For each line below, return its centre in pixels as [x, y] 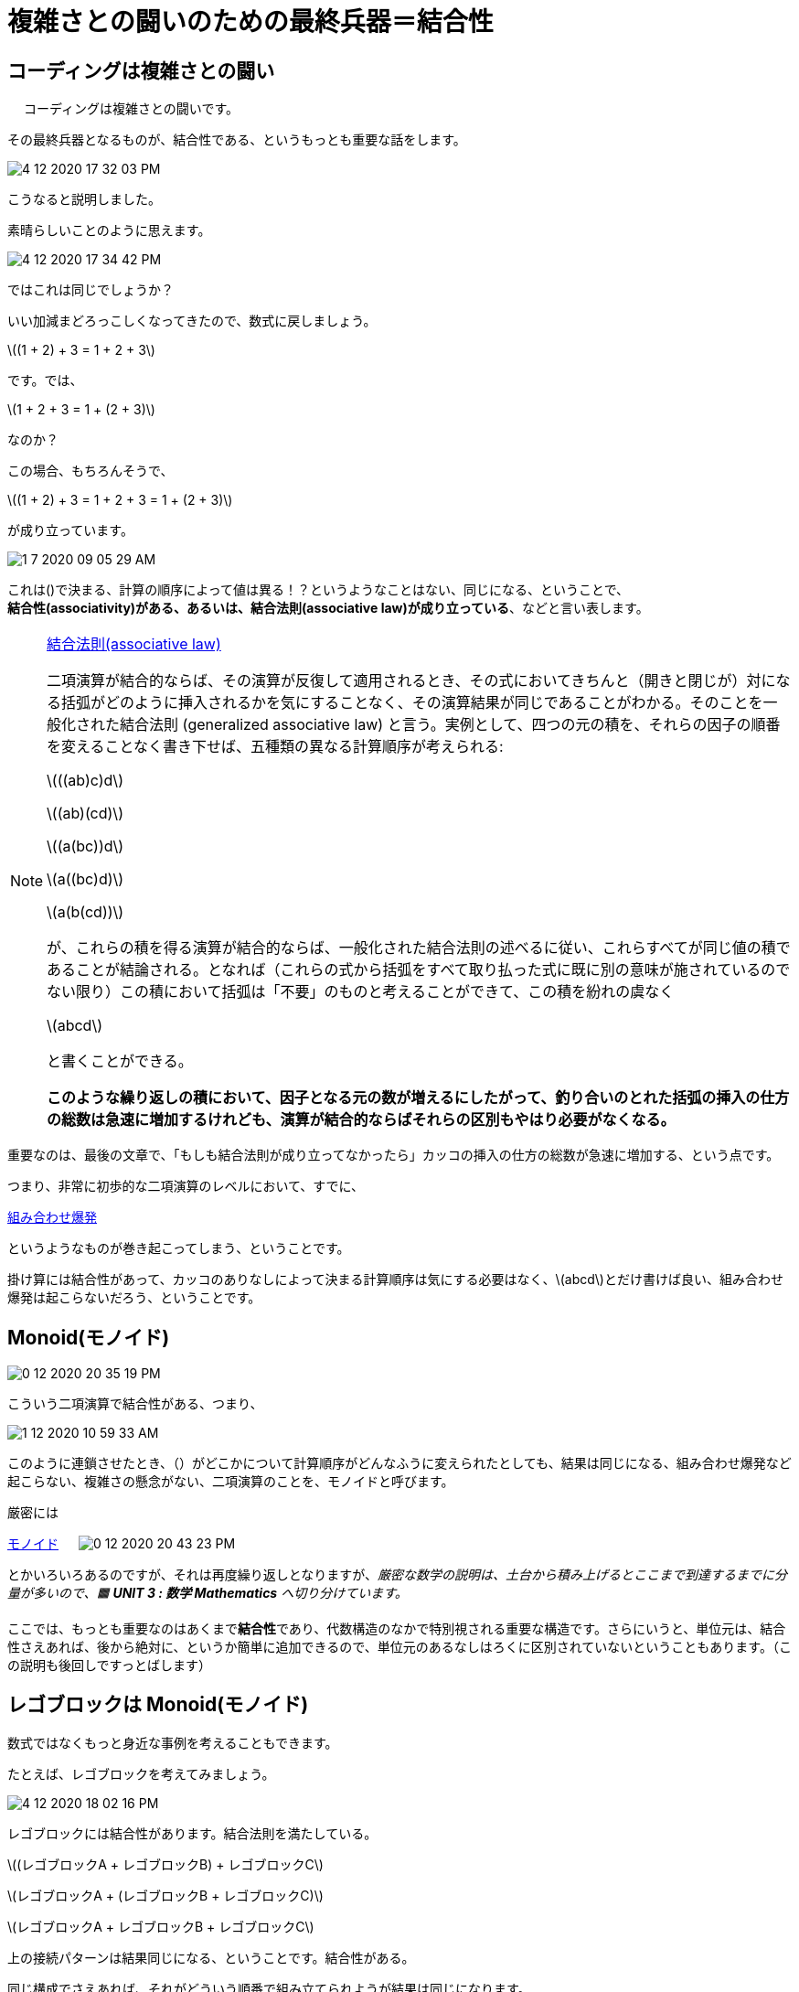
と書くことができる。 [120, 1061]
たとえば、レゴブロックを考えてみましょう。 [141, 1773]
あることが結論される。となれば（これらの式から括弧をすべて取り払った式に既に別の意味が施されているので [419, 970]
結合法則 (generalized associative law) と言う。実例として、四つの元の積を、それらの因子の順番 [450, 725]
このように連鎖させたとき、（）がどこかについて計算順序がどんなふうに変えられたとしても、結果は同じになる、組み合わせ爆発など [399, 1463]
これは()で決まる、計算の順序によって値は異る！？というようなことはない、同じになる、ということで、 [319, 590]
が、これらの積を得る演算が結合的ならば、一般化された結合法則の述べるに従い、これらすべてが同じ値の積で [419, 948]
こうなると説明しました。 [84, 199]
